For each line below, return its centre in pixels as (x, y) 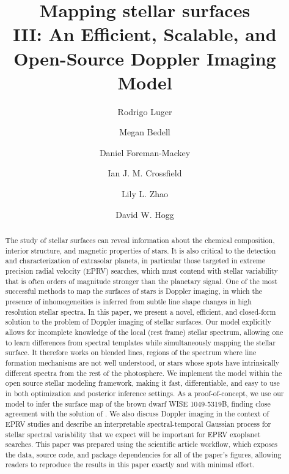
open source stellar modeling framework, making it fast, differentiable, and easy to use (142, 383)
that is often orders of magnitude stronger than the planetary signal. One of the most (141, 281)
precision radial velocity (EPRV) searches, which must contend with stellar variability (141, 271)
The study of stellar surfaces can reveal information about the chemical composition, (140, 240)
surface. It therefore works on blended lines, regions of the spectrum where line (131, 352)
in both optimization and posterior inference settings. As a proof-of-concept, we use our (144, 393)
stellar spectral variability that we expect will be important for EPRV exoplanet (133, 434)
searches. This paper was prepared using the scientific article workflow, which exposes (141, 444)
